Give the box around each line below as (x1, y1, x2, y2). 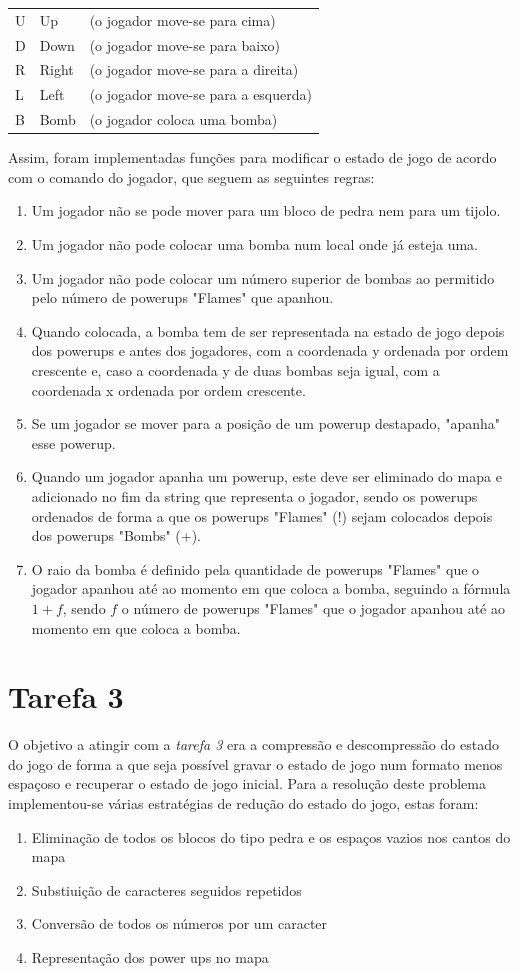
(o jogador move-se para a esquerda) (89, 84, 312, 105)
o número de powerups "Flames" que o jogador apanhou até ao (121, 597, 505, 618)
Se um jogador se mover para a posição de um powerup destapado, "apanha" (31, 413, 500, 434)
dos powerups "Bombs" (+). (31, 525, 202, 546)
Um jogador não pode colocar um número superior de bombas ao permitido (31, 267, 495, 288)
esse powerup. (31, 432, 116, 453)
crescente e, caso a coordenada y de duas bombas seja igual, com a (31, 359, 440, 380)
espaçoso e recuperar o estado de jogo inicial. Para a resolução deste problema (8, 773, 486, 794)
